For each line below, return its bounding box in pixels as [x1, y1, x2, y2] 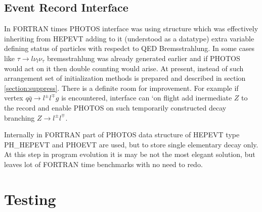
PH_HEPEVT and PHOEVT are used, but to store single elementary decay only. [4, 139, 258, 149]
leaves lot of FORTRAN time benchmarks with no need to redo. [4, 158, 203, 169]
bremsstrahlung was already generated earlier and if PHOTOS [47, 52, 240, 63]
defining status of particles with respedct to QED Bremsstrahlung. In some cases [4, 43, 254, 54]
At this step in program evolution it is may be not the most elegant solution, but [4, 149, 255, 160]
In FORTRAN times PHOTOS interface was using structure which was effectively [4, 23, 258, 34]
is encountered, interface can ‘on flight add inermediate [61, 92, 232, 103]
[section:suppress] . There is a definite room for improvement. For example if [4, 82, 239, 93]
